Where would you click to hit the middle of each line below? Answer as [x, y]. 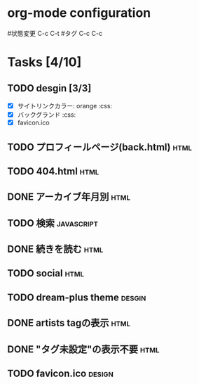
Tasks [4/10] [44, 62]
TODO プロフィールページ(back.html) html [100, 147]
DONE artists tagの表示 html [69, 323]
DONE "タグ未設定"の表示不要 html [83, 349]
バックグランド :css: [47, 115]
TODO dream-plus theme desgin [77, 297]
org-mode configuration [79, 13]
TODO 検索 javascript [53, 223]
